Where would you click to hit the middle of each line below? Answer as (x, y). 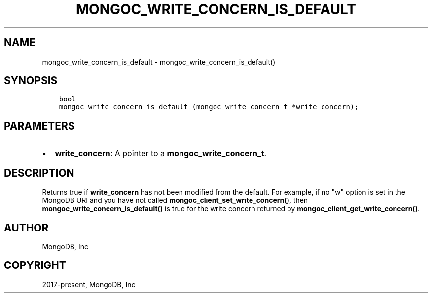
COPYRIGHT (35, 265)
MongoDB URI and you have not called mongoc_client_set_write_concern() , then (175, 200)
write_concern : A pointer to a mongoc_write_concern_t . (161, 153)
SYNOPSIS (31, 81)
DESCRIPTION (39, 173)
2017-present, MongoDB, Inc (89, 284)
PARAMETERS (39, 126)
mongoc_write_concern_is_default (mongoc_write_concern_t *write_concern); (209, 107)
